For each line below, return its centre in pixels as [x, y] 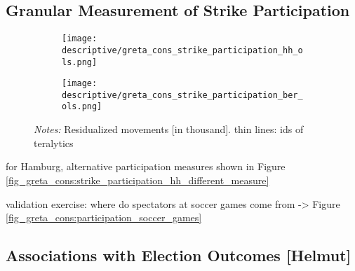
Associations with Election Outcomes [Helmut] [179, 255]
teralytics [54, 143]
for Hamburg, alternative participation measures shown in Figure [146, 166]
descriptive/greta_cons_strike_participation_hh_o [182, 50]
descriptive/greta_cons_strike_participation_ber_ [182, 95]
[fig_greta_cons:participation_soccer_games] [104, 217]
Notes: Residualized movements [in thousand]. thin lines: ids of [169, 129]
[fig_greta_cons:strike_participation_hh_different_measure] [138, 180]
